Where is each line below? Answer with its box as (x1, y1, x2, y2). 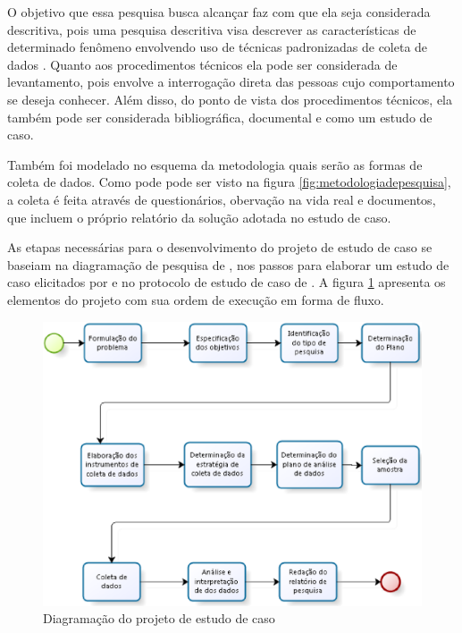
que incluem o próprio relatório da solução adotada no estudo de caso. (7, 207, 391, 226)
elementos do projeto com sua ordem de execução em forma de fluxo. (7, 290, 384, 308)
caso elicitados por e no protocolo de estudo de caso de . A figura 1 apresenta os (7, 273, 446, 291)
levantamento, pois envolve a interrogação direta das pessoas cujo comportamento (7, 72, 455, 91)
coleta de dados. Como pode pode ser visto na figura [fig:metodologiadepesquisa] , (7, 173, 451, 191)
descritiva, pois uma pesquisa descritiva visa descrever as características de (7, 20, 416, 38)
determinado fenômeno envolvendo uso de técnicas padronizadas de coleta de (7, 38, 428, 56)
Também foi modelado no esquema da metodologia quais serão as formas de (7, 155, 423, 173)
